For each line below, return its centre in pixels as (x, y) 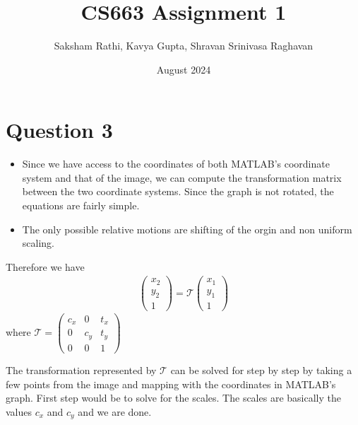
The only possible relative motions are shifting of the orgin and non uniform (187, 229)
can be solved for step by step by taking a (261, 369)
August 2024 (184, 69)
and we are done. (115, 411)
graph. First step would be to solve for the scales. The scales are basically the (173, 398)
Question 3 (59, 130)
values (19, 411)
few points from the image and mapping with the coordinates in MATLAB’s (171, 384)
